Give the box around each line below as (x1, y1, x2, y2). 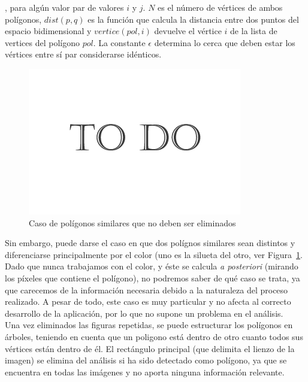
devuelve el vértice (154, 25, 222, 37)
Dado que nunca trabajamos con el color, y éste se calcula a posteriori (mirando (5, 260, 298, 272)
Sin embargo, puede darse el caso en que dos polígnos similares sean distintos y (5, 237, 295, 249)
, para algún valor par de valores (5, 1, 124, 13)
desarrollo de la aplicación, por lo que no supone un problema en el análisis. (5, 307, 283, 319)
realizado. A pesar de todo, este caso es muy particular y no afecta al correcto (5, 295, 291, 308)
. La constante (93, 36, 146, 48)
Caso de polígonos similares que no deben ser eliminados (29, 216, 236, 229)
